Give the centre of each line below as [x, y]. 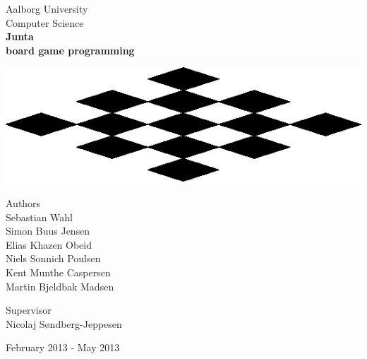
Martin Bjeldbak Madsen [60, 286]
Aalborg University [47, 8]
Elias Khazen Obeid [49, 244]
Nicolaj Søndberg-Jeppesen [64, 323]
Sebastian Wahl [39, 217]
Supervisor [29, 310]
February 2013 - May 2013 [63, 347]
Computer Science [45, 22]
